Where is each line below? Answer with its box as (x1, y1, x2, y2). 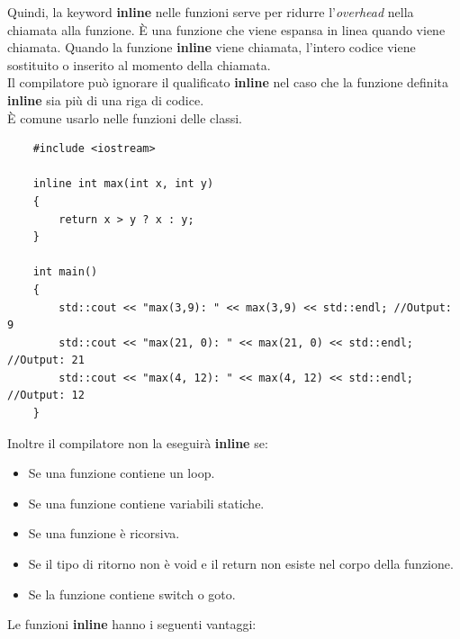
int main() (32, 265, 98, 279)
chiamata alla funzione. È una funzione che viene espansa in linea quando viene (7, 20, 446, 39)
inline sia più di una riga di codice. (7, 90, 204, 109)
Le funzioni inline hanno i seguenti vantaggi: (7, 615, 257, 634)
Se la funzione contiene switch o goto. (28, 584, 236, 603)
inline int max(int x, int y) (32, 177, 214, 191)
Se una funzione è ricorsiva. (28, 524, 180, 543)
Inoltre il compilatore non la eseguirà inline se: (7, 433, 268, 452)
